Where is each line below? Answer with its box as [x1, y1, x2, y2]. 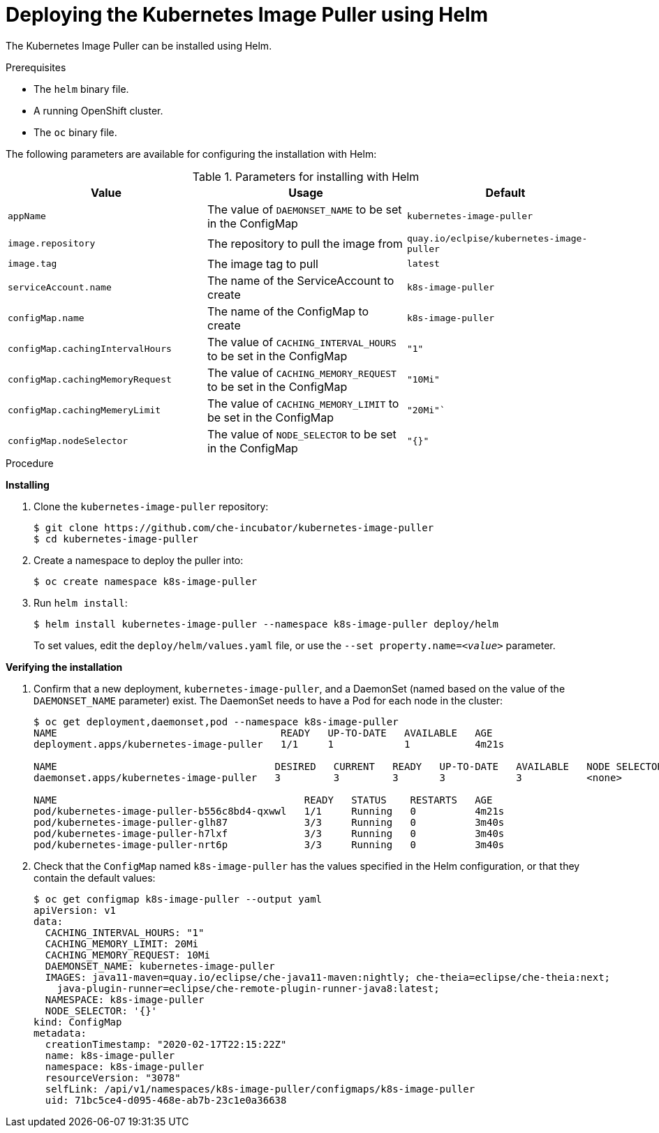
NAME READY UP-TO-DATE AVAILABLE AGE [34, 727, 493, 739]
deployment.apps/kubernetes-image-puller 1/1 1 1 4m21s [34, 738, 505, 750]
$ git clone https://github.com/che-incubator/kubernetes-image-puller [34, 521, 434, 533]
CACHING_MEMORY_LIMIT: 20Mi [45, 938, 199, 949]
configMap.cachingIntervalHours [8, 343, 172, 355]
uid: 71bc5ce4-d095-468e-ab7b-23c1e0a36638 [45, 1094, 287, 1106]
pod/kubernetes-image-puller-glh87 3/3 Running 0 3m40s [34, 816, 505, 828]
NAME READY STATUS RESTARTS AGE [34, 794, 493, 806]
